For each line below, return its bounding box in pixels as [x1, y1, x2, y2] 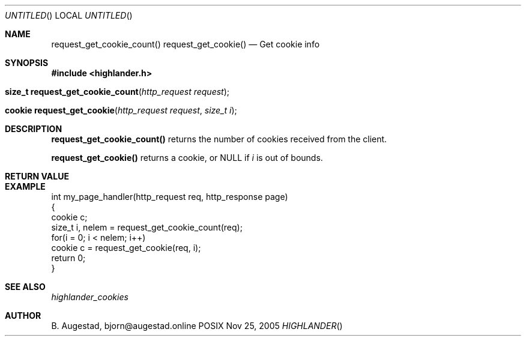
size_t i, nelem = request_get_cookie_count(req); [51, 222, 243, 232]
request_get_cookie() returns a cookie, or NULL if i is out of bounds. [51, 152, 323, 163]
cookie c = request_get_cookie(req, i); [51, 243, 201, 253]
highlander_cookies [51, 292, 128, 302]
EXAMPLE [5, 181, 46, 192]
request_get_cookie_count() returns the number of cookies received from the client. [51, 134, 387, 144]
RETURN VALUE [5, 171, 69, 181]
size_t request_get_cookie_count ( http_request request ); [5, 86, 230, 97]
